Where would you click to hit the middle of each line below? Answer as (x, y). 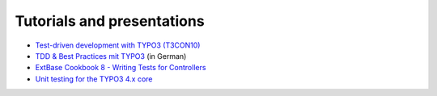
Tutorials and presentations (110, 21)
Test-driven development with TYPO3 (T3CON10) (118, 45)
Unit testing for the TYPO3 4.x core (94, 79)
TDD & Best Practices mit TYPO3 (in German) (111, 56)
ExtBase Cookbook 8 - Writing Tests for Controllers (121, 68)
